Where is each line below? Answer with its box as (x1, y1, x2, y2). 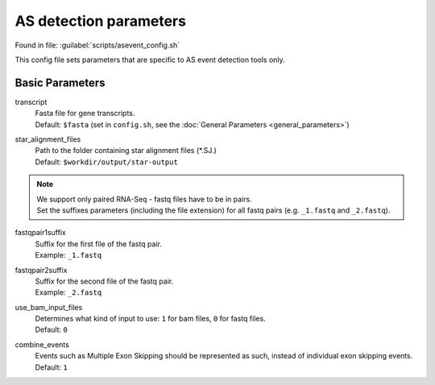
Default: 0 (35, 325, 68, 334)
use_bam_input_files (14, 302, 83, 312)
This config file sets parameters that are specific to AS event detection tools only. (14, 55, 285, 64)
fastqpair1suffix (14, 228, 66, 238)
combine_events (14, 339, 70, 350)
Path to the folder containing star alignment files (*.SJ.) (35, 146, 217, 155)
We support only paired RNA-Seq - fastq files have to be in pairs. (36, 194, 253, 204)
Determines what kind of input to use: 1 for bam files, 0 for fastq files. (35, 314, 266, 324)
